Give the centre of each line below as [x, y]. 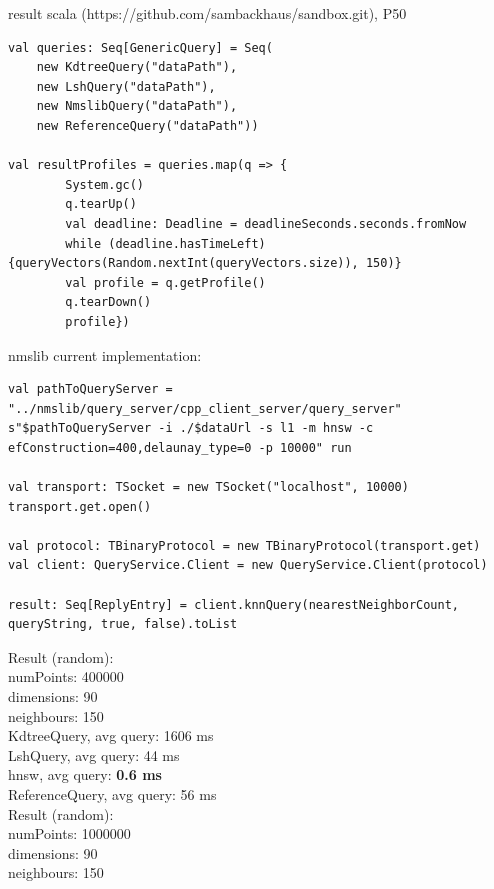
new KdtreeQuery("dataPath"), [137, 67]
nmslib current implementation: [105, 354]
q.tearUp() [101, 204]
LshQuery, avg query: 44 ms [94, 754]
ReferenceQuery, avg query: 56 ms [112, 793]
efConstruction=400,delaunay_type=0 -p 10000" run [180, 447]
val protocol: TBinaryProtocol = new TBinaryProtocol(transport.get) [244, 545]
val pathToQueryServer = [90, 389]
